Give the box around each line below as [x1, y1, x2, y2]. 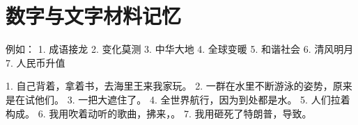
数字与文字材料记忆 [6, 1, 182, 30]
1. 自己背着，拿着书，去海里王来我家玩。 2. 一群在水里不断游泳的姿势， [6, 78, 333, 93]
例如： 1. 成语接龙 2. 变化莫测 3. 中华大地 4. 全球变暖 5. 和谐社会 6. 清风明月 [6, 42, 354, 56]
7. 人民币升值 [6, 55, 65, 69]
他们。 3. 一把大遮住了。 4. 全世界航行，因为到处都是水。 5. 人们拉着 [34, 92, 350, 106]
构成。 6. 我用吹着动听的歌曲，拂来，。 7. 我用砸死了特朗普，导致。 [6, 106, 312, 120]
